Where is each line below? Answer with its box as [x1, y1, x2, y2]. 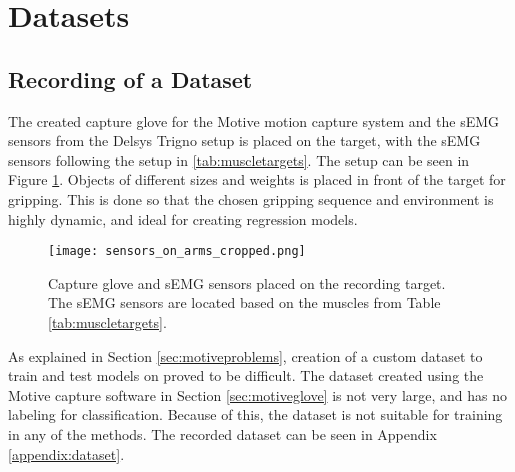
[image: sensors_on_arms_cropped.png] [48, 244, 306, 259]
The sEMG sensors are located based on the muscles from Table [48, 292, 441, 313]
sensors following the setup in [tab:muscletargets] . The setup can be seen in [8, 149, 470, 170]
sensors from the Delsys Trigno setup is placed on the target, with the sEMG [8, 130, 481, 151]
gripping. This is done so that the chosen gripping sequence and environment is [8, 188, 494, 209]
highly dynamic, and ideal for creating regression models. [8, 208, 358, 229]
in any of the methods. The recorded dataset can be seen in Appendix [8, 423, 437, 444]
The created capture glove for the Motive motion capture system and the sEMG [8, 110, 500, 131]
